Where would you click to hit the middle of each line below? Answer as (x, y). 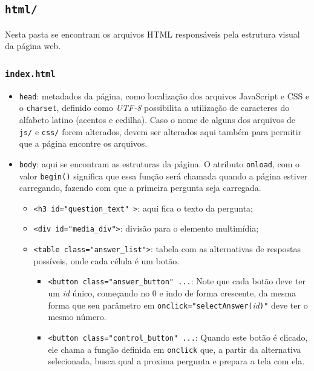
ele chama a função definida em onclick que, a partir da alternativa (175, 349)
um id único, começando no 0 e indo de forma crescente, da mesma (172, 293)
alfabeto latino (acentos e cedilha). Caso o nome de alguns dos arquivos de (157, 120)
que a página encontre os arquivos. (83, 143)
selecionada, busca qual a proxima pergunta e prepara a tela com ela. (176, 361)
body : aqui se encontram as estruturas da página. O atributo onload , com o (159, 163)
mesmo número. (77, 317)
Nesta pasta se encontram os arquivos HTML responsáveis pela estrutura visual (152, 34)
